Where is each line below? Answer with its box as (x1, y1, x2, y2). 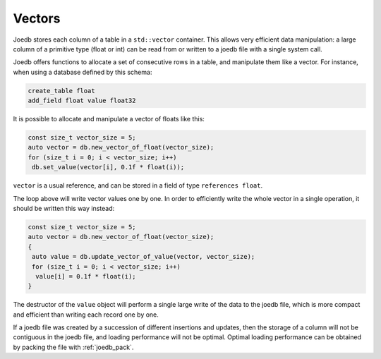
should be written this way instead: (13, 205, 115, 212)
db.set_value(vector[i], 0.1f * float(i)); (32, 163, 185, 171)
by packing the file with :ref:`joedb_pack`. (13, 343, 134, 351)
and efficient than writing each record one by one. (13, 310, 159, 319)
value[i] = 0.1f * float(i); (35, 272, 137, 280)
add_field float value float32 (28, 97, 137, 105)
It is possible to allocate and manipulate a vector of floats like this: (13, 115, 205, 123)
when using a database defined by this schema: (13, 68, 152, 76)
